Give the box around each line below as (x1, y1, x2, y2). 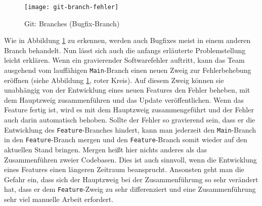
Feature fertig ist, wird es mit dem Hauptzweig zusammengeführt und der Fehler (4, 104, 254, 115)
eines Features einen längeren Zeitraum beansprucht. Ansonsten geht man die (4, 164, 244, 175)
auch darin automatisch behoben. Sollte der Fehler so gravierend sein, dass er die (4, 114, 255, 125)
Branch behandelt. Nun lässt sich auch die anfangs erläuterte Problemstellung (4, 45, 246, 55)
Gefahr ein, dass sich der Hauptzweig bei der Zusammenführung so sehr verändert (4, 174, 258, 184)
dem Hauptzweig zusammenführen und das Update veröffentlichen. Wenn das (4, 94, 244, 105)
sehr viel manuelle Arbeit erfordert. (4, 194, 114, 204)
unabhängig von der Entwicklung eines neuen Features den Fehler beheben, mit (4, 85, 250, 95)
